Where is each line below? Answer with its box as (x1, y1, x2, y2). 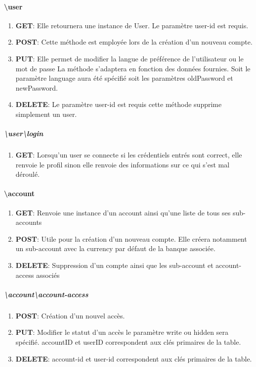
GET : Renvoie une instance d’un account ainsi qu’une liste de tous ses (15, 207, 231, 217)
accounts (15, 217, 42, 227)
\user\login (4, 128, 43, 139)
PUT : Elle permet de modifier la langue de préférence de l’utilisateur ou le (15, 53, 244, 63)
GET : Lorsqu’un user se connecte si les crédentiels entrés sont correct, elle (15, 150, 242, 160)
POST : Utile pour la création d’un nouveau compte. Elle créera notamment (15, 233, 247, 244)
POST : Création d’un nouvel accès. (15, 310, 125, 320)
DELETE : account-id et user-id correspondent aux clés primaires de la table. (15, 353, 252, 364)
